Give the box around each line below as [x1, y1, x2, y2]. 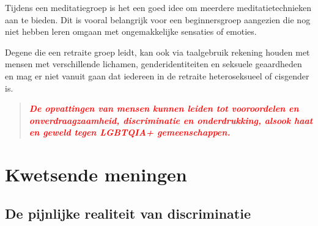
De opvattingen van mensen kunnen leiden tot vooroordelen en [29, 102, 299, 115]
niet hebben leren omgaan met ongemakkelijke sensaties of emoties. [5, 25, 257, 38]
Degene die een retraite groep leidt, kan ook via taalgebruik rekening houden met [5, 45, 310, 58]
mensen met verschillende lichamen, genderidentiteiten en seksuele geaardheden [5, 57, 302, 70]
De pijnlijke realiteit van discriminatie [5, 203, 251, 222]
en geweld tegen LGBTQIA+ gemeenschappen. [29, 126, 231, 139]
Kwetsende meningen [5, 162, 187, 187]
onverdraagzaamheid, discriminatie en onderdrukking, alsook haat [29, 114, 313, 126]
